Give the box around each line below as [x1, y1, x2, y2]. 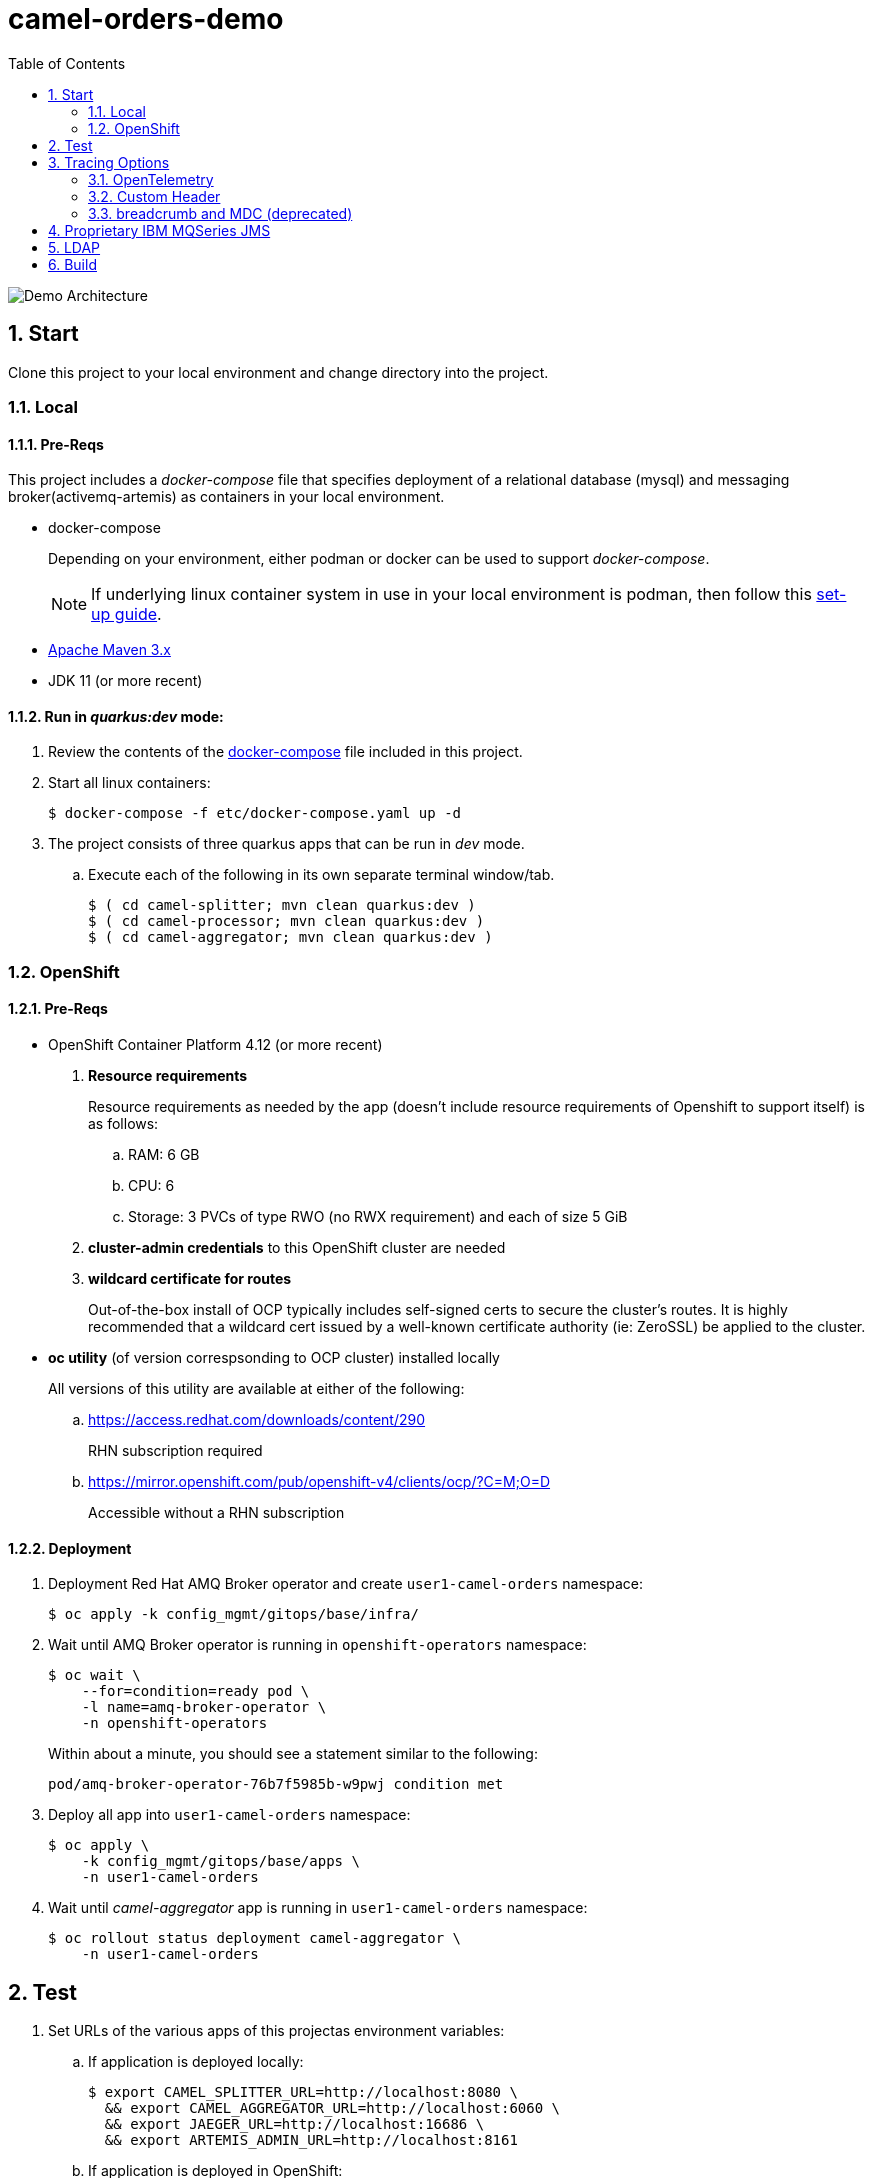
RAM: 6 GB [128, 1146, 200, 1163]
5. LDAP [48, 238, 101, 256]
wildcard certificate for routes [88, 1270, 292, 1287]
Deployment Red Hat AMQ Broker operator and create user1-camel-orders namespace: [48, 1575, 644, 1593]
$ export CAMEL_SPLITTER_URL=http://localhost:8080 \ [88, 2084, 518, 2101]
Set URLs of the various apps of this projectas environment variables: [48, 2022, 505, 2040]
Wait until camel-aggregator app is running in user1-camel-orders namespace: [48, 1899, 588, 1917]
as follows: [88, 1115, 159, 1132]
